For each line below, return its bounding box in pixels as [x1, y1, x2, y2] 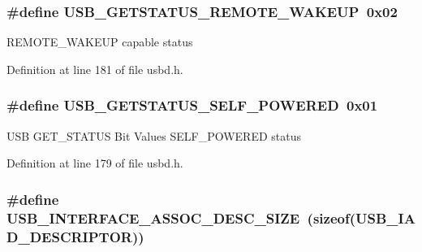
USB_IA [355, 207, 416, 228]
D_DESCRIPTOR [6, 226, 132, 246]
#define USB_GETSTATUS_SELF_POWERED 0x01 [6, 95, 378, 115]
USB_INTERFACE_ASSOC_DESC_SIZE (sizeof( [6, 207, 355, 228]
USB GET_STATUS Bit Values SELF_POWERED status [6, 127, 302, 144]
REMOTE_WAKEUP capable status [6, 33, 193, 50]
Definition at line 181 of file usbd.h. [6, 60, 183, 77]
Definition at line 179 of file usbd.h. [6, 154, 183, 172]
